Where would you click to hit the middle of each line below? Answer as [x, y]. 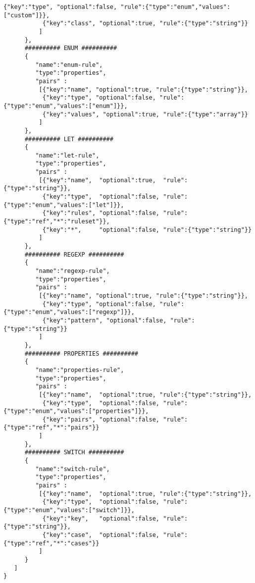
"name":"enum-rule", [69, 65]
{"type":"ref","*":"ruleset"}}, [57, 222]
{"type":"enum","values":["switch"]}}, [69, 510]
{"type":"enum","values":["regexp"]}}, [69, 312]
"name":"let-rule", [67, 155]
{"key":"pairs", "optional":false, [101, 419]
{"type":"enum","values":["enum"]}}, [66, 106]
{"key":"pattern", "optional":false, [104, 320]
